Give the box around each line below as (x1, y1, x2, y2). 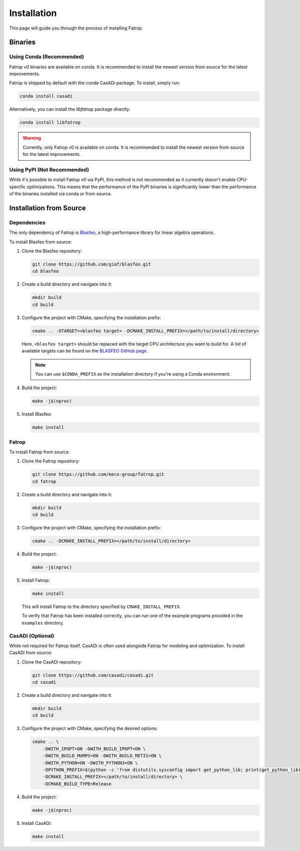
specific (9, 183, 26, 190)
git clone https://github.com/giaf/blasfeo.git (32, 261, 151, 267)
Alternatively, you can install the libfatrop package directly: (9, 106, 130, 112)
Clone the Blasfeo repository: (21, 248, 82, 254)
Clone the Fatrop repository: (21, 458, 80, 464)
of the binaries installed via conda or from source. (9, 191, 112, 197)
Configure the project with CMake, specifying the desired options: (21, 725, 158, 731)
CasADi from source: (9, 650, 52, 656)
